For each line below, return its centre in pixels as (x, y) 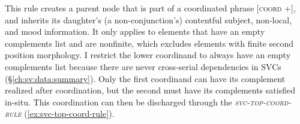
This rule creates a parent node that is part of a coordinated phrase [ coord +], (150, 8)
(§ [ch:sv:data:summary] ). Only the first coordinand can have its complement (145, 78)
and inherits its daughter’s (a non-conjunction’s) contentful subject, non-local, (148, 19)
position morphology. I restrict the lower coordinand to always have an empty (148, 55)
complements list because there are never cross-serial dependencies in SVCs (143, 66)
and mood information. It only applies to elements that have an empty (135, 31)
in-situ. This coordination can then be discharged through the (118, 102)
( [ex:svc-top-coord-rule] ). (69, 114)
